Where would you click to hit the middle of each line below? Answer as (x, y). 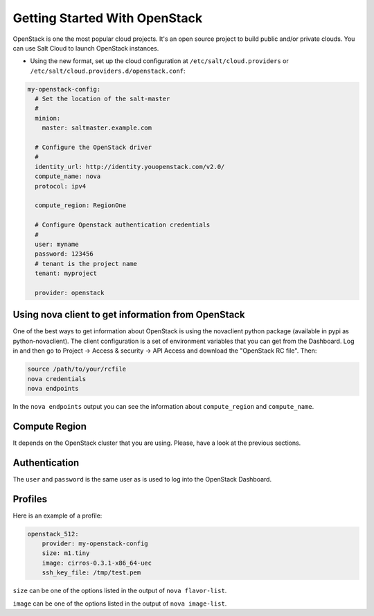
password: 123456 (64, 254)
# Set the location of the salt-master (103, 99)
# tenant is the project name (86, 264)
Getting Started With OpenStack (108, 18)
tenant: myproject (66, 273)
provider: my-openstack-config (95, 544)
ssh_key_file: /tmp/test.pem (91, 573)
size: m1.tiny (66, 553)
